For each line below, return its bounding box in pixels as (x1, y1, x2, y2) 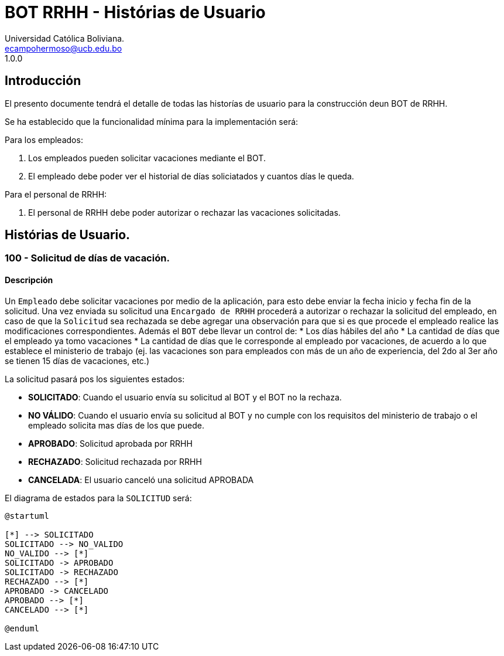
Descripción (5, 275, 53, 285)
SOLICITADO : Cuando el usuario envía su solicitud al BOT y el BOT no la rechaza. (28, 392, 342, 402)
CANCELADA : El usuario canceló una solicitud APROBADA (28, 474, 254, 485)
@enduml (5, 623, 40, 633)
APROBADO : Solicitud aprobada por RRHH (28, 438, 193, 448)
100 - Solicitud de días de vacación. (5, 252, 170, 264)
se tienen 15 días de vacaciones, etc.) (5, 355, 150, 366)
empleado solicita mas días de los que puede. (28, 420, 204, 430)
